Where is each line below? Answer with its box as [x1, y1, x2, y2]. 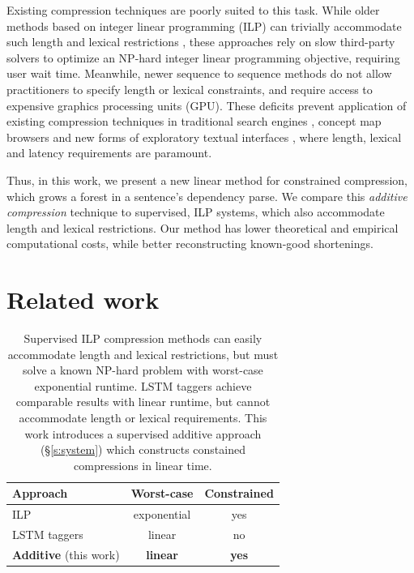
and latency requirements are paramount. [6, 144, 212, 161]
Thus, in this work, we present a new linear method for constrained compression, [6, 171, 408, 188]
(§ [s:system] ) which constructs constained [40, 441, 245, 458]
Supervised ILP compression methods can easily [23, 330, 262, 347]
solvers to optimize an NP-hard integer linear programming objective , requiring [6, 49, 400, 66]
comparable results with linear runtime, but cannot [15, 393, 271, 410]
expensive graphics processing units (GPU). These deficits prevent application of [6, 96, 407, 113]
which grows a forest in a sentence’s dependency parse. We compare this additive [6, 187, 408, 204]
